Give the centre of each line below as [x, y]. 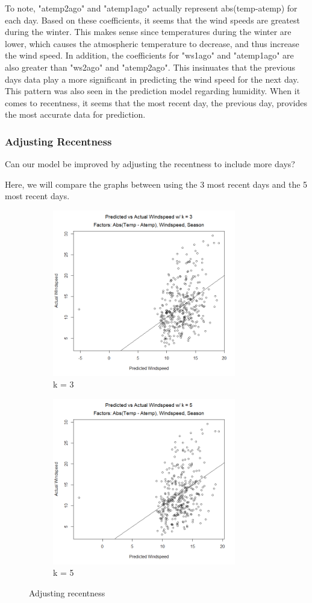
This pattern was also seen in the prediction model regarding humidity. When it [153, 91]
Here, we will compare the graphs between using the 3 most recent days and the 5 [156, 184]
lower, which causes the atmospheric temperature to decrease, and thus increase [152, 43]
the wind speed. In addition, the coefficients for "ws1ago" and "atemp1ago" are [149, 55]
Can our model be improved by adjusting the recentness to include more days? [150, 164]
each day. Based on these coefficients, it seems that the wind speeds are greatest [152, 20]
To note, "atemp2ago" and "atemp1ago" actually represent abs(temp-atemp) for [151, 8]
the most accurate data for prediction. [75, 114]
